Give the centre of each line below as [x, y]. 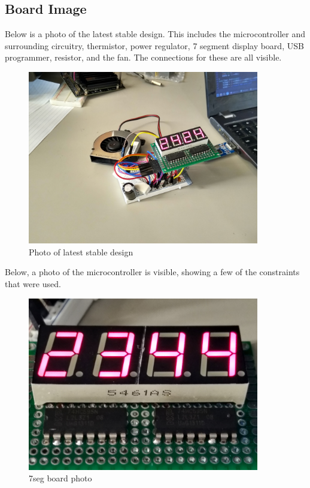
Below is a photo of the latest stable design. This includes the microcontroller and [155, 34]
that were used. [33, 283]
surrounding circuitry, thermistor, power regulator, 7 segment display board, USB [154, 45]
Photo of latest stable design [81, 251]
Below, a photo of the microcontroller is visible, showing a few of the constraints [152, 272]
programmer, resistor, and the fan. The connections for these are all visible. [143, 57]
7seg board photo [60, 478]
